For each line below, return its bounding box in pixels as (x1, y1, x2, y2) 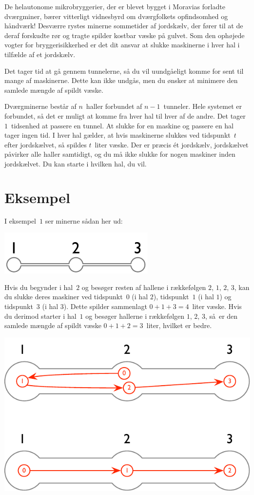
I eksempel (4, 215, 37, 226)
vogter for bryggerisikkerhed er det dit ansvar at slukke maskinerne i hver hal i (4, 40, 240, 50)
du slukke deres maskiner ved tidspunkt (4, 291, 123, 302)
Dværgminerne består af (4, 101, 77, 111)
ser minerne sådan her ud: (45, 215, 123, 226)
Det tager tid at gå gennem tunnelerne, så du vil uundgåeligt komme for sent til (4, 65, 244, 76)
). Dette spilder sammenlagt (63, 301, 147, 311)
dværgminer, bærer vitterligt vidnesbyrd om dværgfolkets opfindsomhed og (4, 11, 228, 21)
